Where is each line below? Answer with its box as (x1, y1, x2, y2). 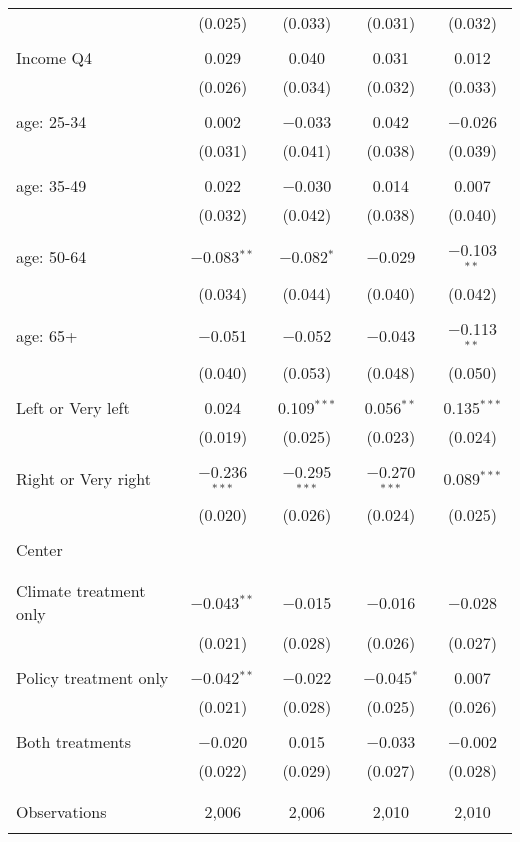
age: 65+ (16, 324, 78, 348)
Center (16, 538, 63, 562)
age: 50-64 (16, 245, 87, 269)
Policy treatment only (16, 666, 169, 690)
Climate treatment (16, 579, 146, 603)
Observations (16, 800, 107, 824)
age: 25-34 (16, 110, 87, 133)
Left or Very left (16, 395, 130, 419)
